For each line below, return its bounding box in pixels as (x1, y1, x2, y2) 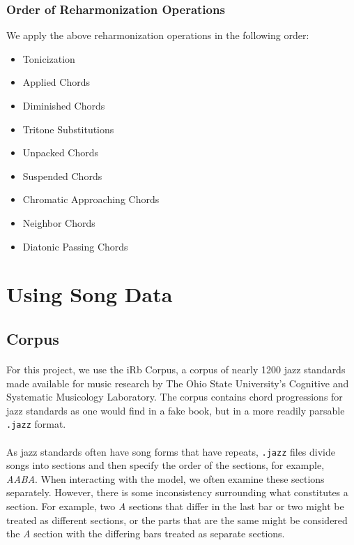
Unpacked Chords (22, 145, 99, 160)
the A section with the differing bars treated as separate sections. (6, 526, 285, 541)
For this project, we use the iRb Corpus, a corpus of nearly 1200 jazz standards (6, 361, 346, 376)
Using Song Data (6, 280, 173, 308)
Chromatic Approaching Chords (22, 192, 160, 207)
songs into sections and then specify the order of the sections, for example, (6, 458, 325, 472)
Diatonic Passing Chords (22, 239, 128, 253)
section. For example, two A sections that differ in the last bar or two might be (6, 498, 344, 513)
